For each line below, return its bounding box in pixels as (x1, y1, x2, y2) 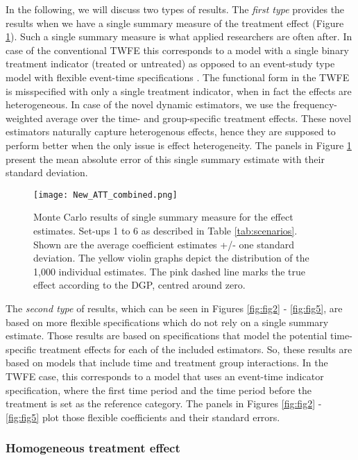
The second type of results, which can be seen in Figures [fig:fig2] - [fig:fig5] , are (6, 300, 343, 315)
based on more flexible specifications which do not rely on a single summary (6, 314, 329, 329)
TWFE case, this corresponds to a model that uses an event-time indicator (6, 368, 324, 383)
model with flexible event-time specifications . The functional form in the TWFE (6, 69, 350, 84)
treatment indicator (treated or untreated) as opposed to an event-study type (6, 56, 335, 71)
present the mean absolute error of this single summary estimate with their (6, 151, 325, 166)
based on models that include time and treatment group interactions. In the (6, 355, 328, 370)
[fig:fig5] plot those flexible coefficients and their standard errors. (6, 409, 280, 424)
